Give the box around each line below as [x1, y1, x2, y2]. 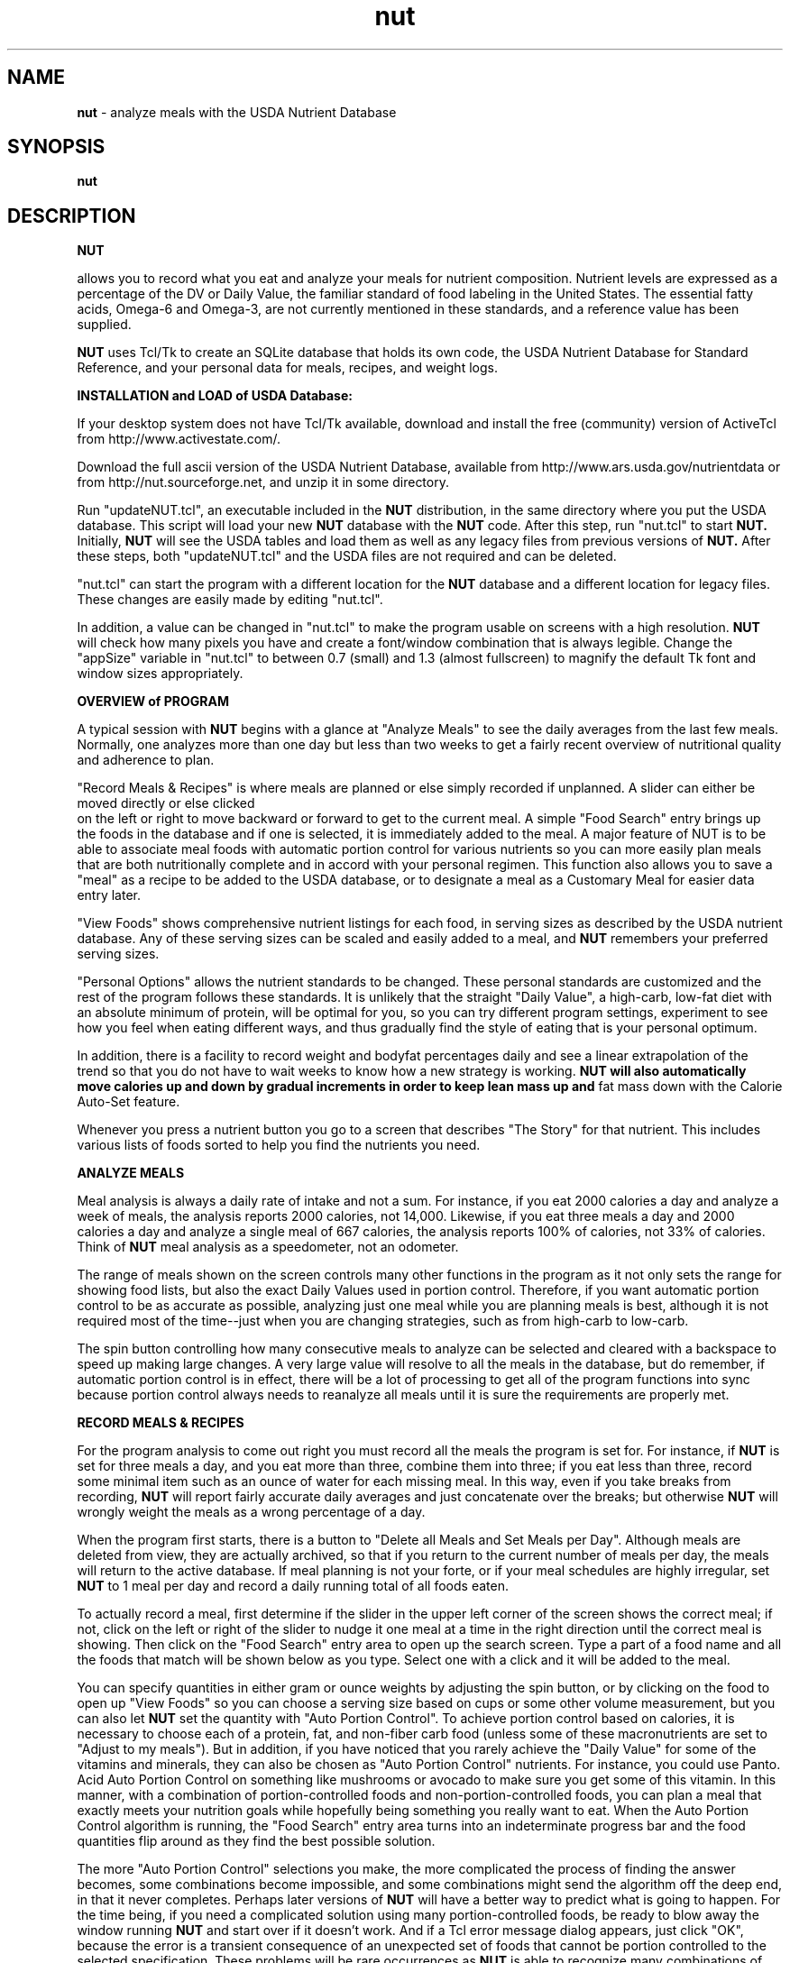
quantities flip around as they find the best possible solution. [77, 1833, 436, 1849]
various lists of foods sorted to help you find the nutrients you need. [77, 1137, 481, 1153]
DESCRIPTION [7, 204, 136, 227]
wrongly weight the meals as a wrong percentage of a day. [77, 1504, 426, 1520]
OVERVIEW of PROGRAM [77, 693, 229, 710]
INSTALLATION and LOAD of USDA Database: [77, 388, 353, 404]
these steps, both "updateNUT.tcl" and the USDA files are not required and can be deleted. [77, 548, 617, 564]
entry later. [77, 887, 141, 904]
